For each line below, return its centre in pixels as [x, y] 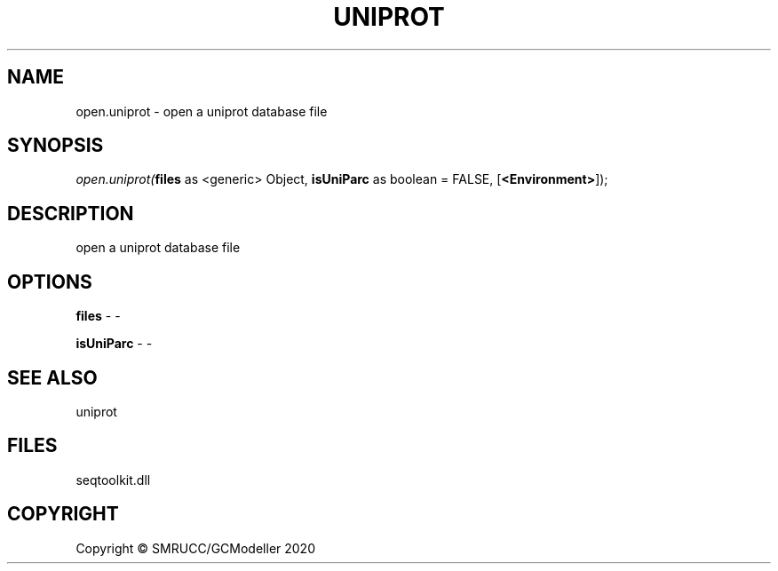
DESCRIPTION [71, 213]
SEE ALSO [52, 377]
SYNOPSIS [56, 146]
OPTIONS [50, 282]
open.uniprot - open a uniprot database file [202, 111]
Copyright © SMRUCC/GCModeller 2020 [195, 548]
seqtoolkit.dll [113, 480]
